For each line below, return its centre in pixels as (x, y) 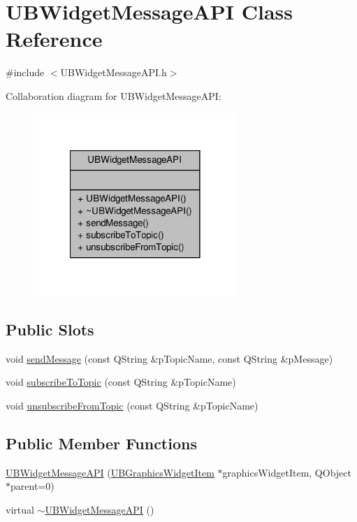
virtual (20, 509)
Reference (54, 39)
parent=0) (32, 486)
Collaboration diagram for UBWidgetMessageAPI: (114, 95)
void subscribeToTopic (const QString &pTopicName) (121, 382)
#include (25, 72)
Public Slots (50, 329)
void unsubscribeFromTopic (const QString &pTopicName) (132, 405)
